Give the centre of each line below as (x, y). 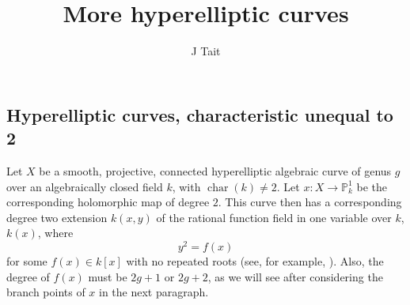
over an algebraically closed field (85, 186)
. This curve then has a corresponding (310, 202)
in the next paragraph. (154, 292)
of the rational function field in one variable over (274, 217)
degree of (28, 276)
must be (108, 276)
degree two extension (57, 217)
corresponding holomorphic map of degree (108, 202)
